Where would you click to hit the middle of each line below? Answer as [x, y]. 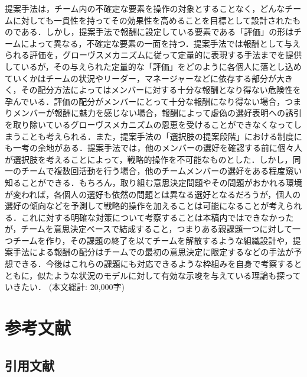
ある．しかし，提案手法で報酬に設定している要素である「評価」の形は [157, 32]
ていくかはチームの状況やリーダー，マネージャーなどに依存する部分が [141, 78]
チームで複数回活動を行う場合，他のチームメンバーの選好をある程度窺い [161, 171]
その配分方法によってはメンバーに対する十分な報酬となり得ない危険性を [161, 90]
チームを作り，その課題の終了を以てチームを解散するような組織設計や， [153, 240]
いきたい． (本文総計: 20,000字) [65, 287]
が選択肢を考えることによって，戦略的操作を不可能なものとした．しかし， [149, 159]
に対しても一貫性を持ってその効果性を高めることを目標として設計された [153, 20]
